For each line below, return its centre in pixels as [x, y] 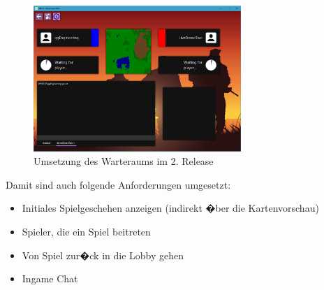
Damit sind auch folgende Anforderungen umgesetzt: [118, 184]
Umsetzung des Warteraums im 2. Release [124, 161]
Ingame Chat [50, 278]
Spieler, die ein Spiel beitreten [86, 232]
